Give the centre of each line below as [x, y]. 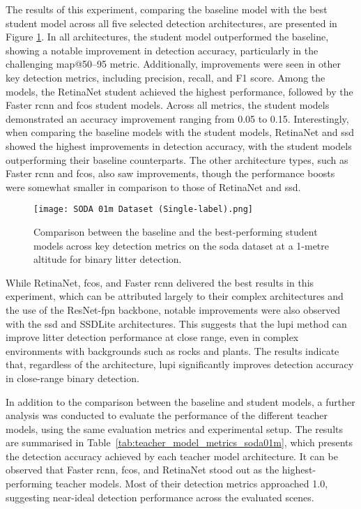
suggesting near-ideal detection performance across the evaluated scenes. [160, 497]
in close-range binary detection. [72, 378]
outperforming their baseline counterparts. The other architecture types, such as [177, 159]
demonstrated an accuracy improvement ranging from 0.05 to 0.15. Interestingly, [177, 118]
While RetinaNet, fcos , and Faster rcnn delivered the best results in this [160, 282]
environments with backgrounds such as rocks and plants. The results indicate [172, 350]
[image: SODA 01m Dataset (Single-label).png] [143, 210]
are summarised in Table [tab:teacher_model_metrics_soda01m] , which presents [179, 442]
